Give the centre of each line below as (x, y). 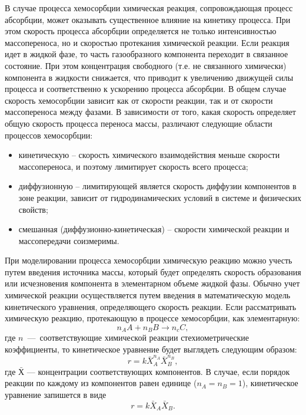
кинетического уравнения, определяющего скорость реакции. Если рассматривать (151, 306)
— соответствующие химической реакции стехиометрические (138, 337)
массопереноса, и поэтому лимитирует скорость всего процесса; (133, 166)
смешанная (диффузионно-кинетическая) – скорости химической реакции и (154, 229)
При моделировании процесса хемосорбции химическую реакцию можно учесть (149, 260)
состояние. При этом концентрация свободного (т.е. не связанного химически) (146, 65)
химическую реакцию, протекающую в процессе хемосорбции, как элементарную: (152, 318)
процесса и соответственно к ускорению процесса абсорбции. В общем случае (146, 89)
